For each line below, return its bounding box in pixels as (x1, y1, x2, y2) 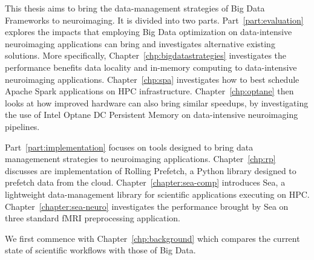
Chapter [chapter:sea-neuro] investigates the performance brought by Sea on (5, 200, 289, 212)
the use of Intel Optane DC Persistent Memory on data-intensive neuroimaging (5, 108, 298, 121)
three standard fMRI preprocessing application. (5, 212, 180, 224)
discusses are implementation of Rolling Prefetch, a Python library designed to (5, 164, 296, 177)
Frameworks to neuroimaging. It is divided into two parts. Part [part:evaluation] (5, 13, 304, 26)
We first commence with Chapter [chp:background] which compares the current (5, 232, 300, 244)
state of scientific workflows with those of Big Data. (5, 244, 196, 256)
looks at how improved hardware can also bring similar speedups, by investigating (5, 96, 309, 109)
